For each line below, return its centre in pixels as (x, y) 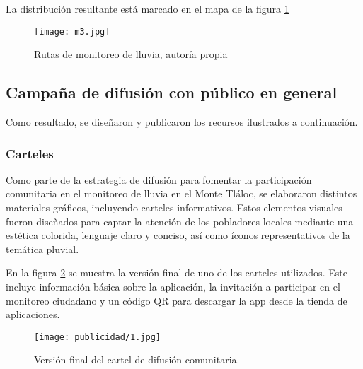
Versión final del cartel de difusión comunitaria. (137, 359)
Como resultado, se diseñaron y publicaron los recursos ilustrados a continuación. (182, 122)
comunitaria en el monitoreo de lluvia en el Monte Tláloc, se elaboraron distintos (181, 193)
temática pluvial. (42, 248)
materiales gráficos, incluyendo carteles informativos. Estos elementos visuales (174, 207)
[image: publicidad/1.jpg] (97, 337)
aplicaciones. (33, 314)
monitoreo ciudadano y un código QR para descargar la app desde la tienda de (177, 300)
